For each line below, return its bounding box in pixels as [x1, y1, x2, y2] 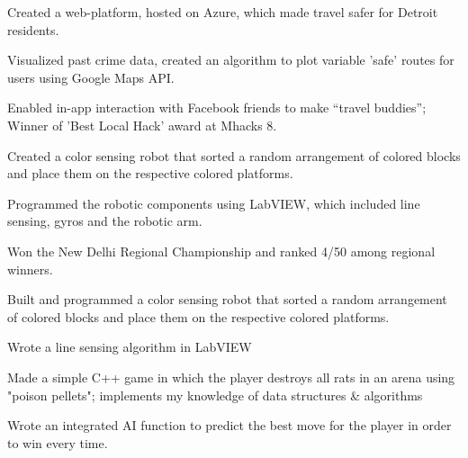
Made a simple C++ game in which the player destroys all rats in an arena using [7, 367, 455, 386]
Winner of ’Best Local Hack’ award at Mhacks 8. [7, 115, 277, 134]
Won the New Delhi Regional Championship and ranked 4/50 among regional [7, 241, 436, 260]
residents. [7, 20, 59, 39]
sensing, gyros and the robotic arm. [7, 211, 202, 230]
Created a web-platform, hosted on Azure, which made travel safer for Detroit [7, 3, 438, 21]
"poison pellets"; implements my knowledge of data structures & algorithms [7, 385, 423, 404]
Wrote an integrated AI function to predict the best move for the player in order [7, 416, 452, 435]
